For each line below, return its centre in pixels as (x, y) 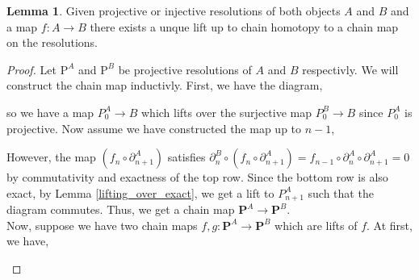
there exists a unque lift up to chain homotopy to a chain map (244, 26)
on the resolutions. (52, 42)
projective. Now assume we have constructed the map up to (154, 128)
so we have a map (50, 112)
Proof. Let (31, 69)
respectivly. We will (350, 69)
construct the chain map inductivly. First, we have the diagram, (165, 85)
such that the (341, 192)
